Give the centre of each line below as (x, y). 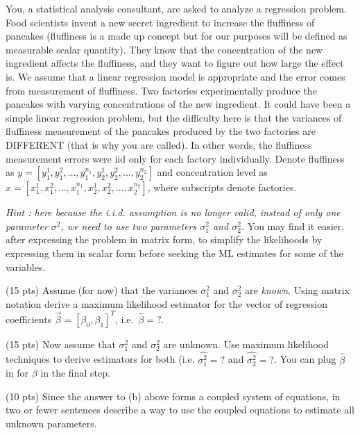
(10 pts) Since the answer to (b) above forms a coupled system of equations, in (173, 396)
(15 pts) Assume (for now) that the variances (102, 290)
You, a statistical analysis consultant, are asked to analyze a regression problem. (176, 8)
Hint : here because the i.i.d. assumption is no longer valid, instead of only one (173, 212)
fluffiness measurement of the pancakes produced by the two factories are (161, 131)
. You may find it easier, (293, 225)
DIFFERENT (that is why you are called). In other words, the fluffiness (159, 144)
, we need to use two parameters (129, 225)
